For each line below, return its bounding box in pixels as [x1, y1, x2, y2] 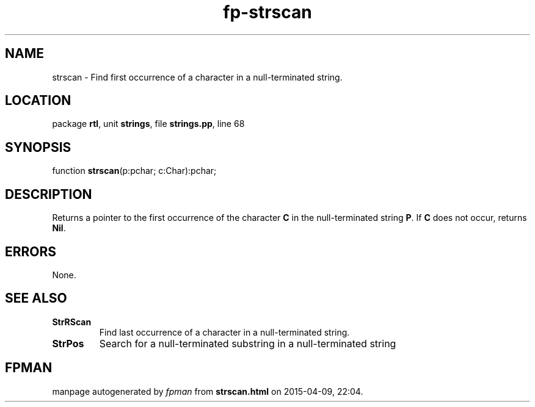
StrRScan [52, 316, 92, 327]
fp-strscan [223, 2, 312, 23]
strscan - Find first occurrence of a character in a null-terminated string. [52, 71, 343, 82]
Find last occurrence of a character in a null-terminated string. [99, 326, 350, 337]
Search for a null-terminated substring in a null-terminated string [99, 337, 396, 350]
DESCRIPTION [5, 186, 92, 202]
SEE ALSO [5, 290, 67, 306]
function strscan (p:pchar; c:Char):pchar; [52, 165, 217, 176]
